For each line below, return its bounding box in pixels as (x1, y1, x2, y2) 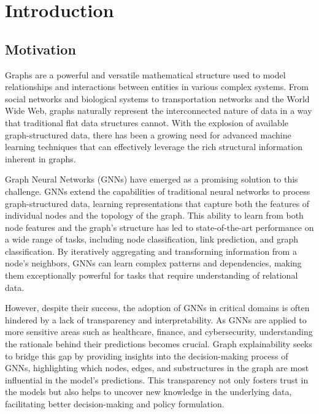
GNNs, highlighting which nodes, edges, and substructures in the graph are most (5, 361, 309, 374)
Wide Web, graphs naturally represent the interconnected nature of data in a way (5, 104, 312, 117)
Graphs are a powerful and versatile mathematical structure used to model (5, 68, 286, 81)
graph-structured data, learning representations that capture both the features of (5, 197, 310, 209)
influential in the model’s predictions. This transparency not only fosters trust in (5, 373, 309, 386)
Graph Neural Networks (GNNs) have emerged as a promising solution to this (5, 173, 298, 186)
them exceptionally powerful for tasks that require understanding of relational (5, 269, 298, 282)
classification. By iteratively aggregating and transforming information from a (5, 244, 297, 257)
